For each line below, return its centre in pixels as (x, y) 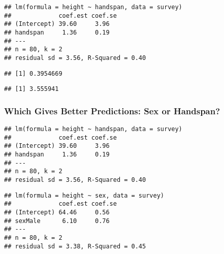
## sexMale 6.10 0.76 (57, 221)
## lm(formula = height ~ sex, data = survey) (84, 195)
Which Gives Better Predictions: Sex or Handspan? (112, 110)
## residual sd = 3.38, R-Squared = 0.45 (75, 246)
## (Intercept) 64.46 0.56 (57, 213)
